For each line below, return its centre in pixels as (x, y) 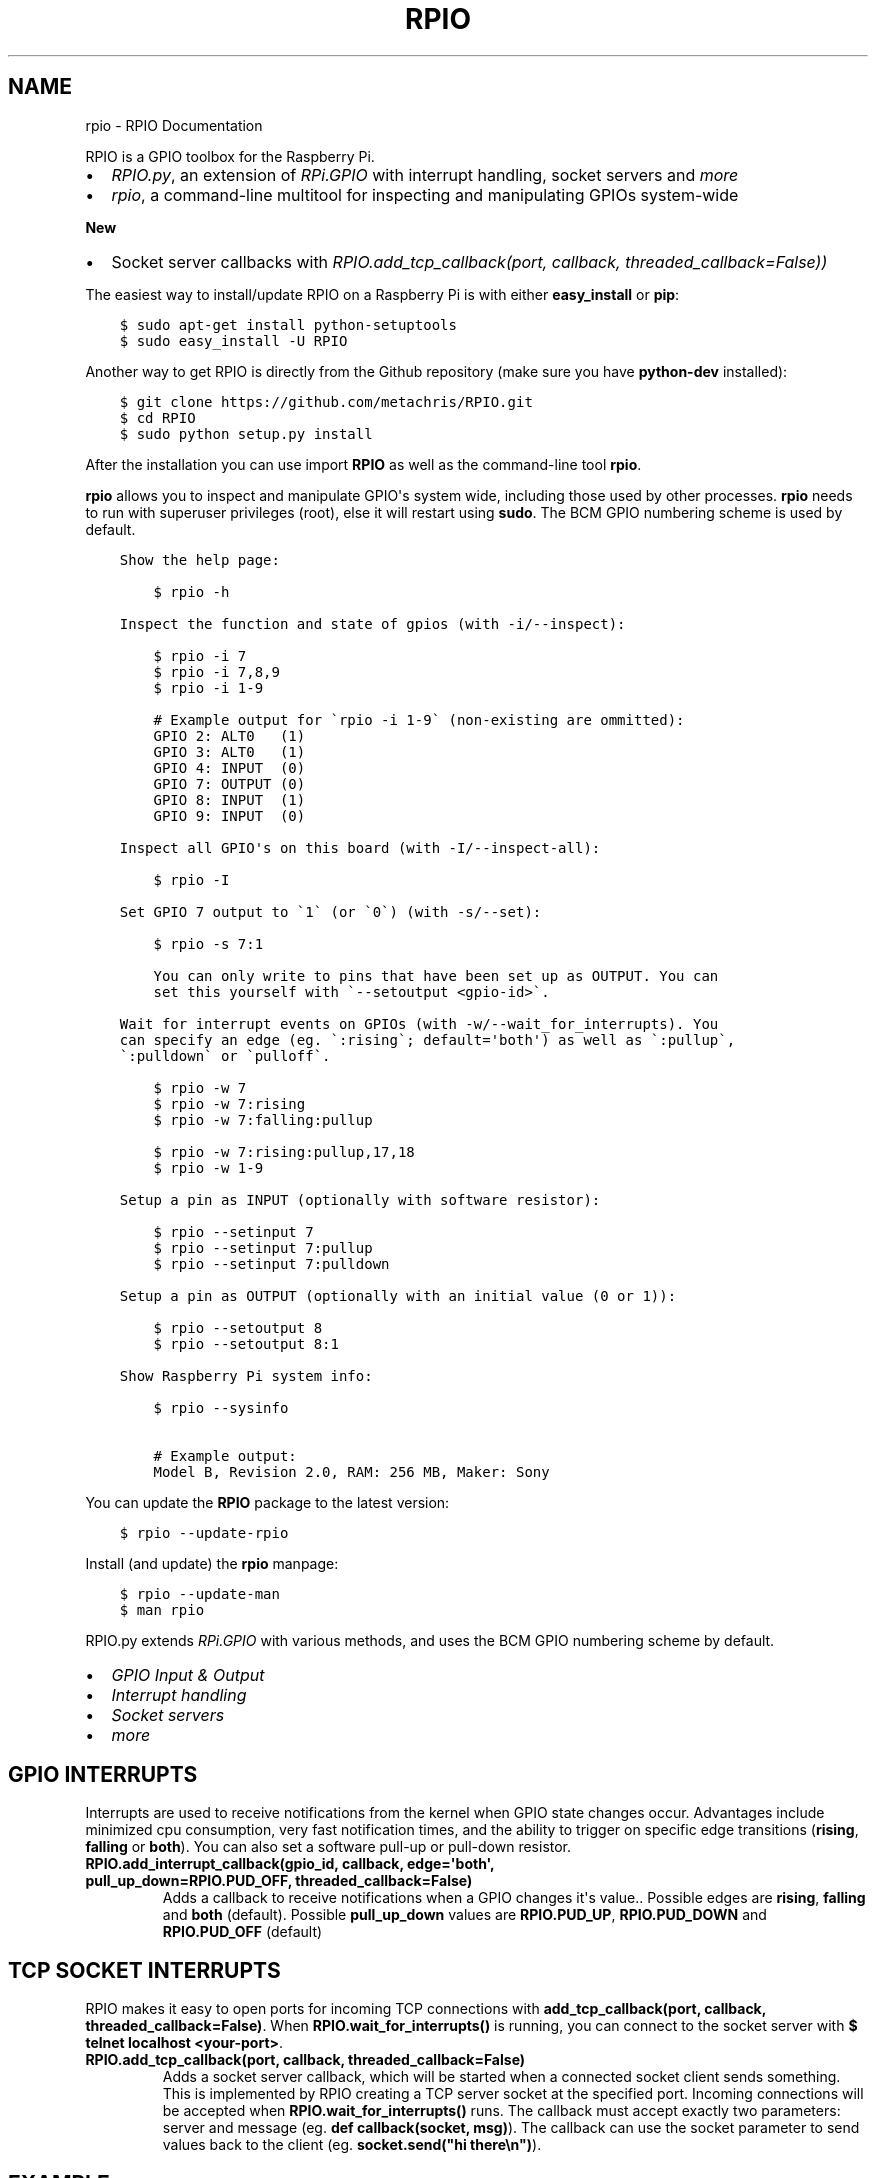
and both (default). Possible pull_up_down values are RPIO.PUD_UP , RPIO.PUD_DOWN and (464, 1915)
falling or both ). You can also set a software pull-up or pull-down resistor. (328, 1847)
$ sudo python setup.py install (246, 433)
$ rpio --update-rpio (204, 1532)
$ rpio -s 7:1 (208, 943)
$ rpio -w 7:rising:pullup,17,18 (284, 1151)
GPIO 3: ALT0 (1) (229, 751)
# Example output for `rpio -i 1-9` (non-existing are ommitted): (419, 719)
